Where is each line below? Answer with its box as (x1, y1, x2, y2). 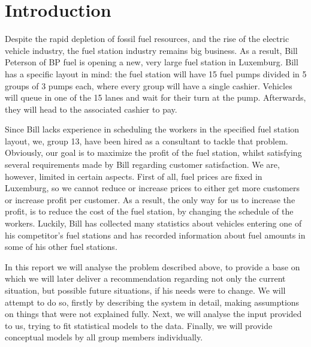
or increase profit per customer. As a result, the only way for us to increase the (5, 193, 295, 206)
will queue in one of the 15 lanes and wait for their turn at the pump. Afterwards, (5, 91, 306, 104)
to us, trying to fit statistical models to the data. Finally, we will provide (5, 319, 273, 331)
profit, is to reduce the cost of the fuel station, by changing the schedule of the (5, 205, 294, 218)
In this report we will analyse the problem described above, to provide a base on (5, 260, 300, 273)
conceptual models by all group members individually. (5, 331, 203, 343)
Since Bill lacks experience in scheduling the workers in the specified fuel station (5, 123, 300, 135)
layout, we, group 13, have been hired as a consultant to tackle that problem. (5, 134, 288, 147)
